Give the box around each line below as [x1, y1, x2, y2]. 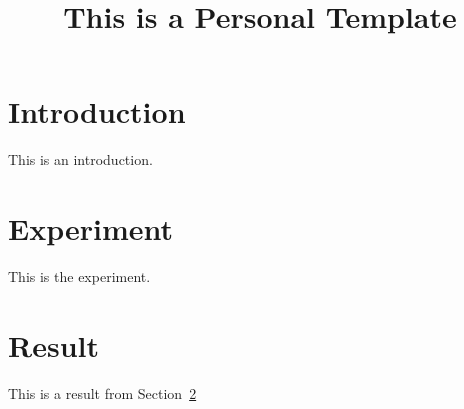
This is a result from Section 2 [8, 382, 197, 403]
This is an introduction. [8, 149, 153, 170]
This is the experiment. [8, 266, 151, 287]
